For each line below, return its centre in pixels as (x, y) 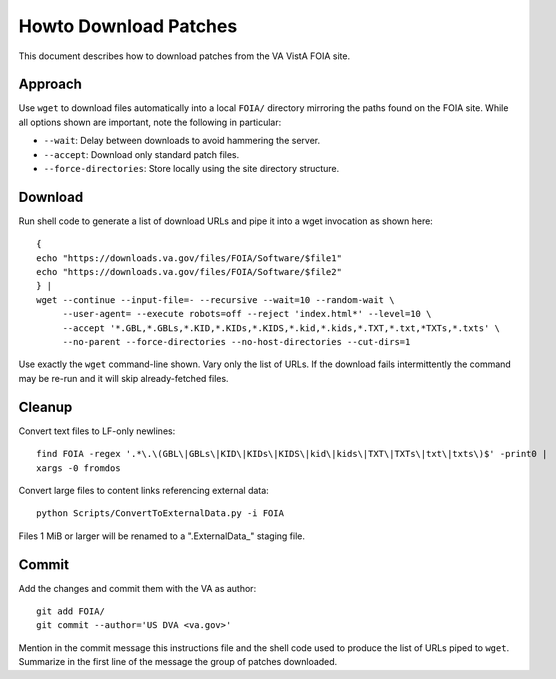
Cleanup (45, 406)
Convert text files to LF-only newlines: (97, 431)
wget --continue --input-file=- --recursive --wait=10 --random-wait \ (215, 299)
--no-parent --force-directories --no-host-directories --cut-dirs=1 (236, 342)
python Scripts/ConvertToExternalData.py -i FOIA (160, 513)
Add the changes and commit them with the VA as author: (137, 588)
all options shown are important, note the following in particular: (150, 122)
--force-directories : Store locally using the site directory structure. (191, 169)
